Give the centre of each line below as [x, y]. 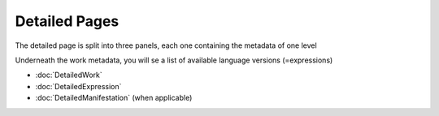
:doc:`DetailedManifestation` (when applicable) [114, 98]
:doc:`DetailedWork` [69, 75]
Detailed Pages [67, 21]
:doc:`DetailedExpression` [78, 86]
